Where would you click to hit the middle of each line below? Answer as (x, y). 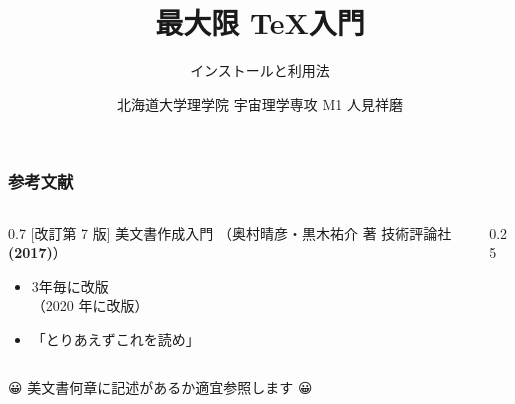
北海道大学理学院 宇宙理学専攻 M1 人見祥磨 (260, 103)
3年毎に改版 (70, 285)
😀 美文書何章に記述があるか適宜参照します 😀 (160, 386)
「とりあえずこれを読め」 (115, 338)
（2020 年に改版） (90, 305)
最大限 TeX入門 (260, 22)
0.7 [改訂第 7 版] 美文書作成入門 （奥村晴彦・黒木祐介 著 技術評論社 (230, 232)
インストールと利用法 (260, 70)
